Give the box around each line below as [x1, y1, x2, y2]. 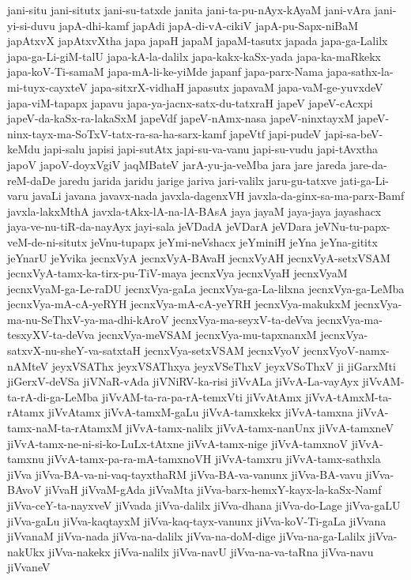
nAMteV [7, 357, 49, 374]
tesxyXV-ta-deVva [7, 326, 95, 343]
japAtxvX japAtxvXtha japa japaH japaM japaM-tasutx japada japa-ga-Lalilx [7, 32, 388, 49]
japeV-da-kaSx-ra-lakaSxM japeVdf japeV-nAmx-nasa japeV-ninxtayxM [7, 110, 354, 126]
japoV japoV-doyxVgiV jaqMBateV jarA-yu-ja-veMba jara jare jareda [7, 156, 346, 172]
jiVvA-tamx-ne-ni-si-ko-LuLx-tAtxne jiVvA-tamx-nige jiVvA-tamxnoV [7, 435, 348, 451]
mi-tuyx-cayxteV [7, 78, 88, 95]
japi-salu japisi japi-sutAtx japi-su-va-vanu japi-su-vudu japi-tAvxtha [43, 141, 379, 157]
